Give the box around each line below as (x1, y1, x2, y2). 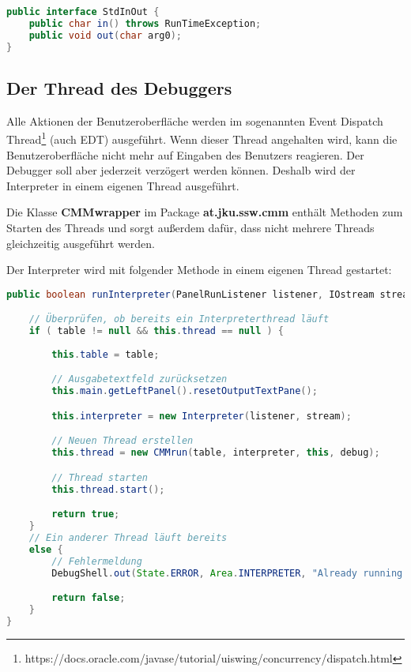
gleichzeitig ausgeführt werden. (6, 235, 155, 251)
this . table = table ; (51, 348, 160, 360)
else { (28, 543, 63, 555)
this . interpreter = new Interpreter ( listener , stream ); (51, 410, 352, 422)
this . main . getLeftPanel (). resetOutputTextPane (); (51, 385, 318, 397)
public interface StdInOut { (6, 6, 160, 17)
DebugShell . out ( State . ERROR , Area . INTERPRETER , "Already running (51, 567, 403, 579)
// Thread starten (51, 471, 148, 483)
